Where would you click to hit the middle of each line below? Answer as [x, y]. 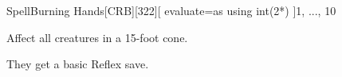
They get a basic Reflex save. [78, 64]
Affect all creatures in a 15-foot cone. [97, 37]
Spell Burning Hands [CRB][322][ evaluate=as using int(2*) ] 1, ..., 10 [171, 10]
